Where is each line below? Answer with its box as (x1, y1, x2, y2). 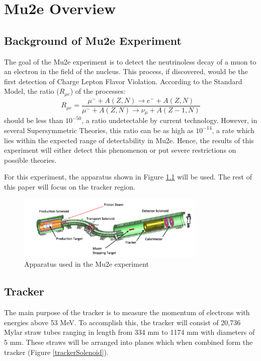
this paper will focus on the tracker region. (4, 181, 135, 192)
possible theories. (4, 154, 57, 165)
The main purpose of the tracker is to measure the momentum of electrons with (4, 307, 250, 318)
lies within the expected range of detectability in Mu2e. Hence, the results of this (4, 135, 254, 145)
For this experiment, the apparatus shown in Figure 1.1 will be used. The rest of (4, 171, 252, 182)
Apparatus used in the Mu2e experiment (24, 259, 149, 269)
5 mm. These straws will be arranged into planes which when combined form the (4, 336, 253, 347)
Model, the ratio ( (4, 86, 59, 96)
